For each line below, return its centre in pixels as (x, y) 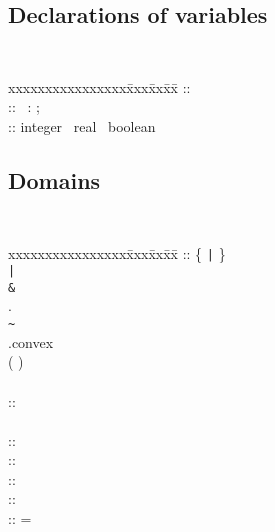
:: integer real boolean (82, 126)
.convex (31, 341)
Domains (54, 180)
